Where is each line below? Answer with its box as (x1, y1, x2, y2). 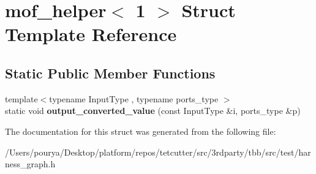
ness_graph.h (5, 157, 56, 170)
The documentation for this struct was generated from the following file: (5, 124, 276, 137)
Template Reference (5, 21, 177, 47)
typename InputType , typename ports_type (49, 92, 219, 105)
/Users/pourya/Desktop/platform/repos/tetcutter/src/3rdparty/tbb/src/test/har (5, 145, 311, 158)
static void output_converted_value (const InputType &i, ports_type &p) (5, 104, 301, 117)
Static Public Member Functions (5, 63, 216, 82)
